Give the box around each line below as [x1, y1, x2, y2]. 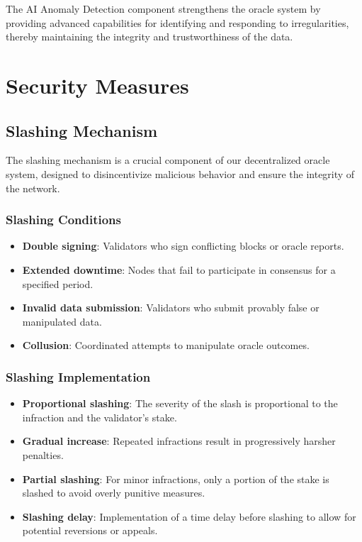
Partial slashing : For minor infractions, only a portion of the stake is [22, 471, 329, 486]
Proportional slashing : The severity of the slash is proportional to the [22, 396, 338, 411]
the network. [6, 180, 60, 195]
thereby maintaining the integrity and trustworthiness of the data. [6, 29, 293, 44]
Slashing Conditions [6, 211, 121, 228]
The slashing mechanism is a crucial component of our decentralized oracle [6, 153, 330, 167]
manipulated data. [22, 314, 102, 328]
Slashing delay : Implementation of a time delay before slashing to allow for [22, 509, 356, 524]
